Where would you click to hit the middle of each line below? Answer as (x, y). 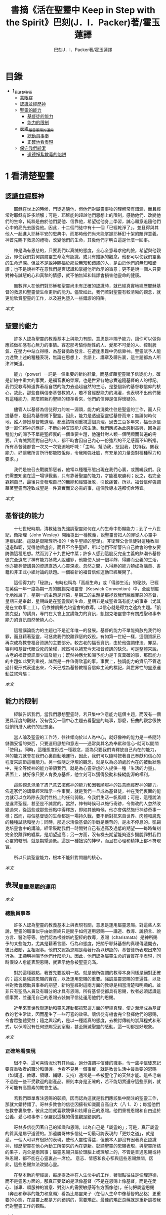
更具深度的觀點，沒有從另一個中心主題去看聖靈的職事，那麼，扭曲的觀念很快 (83, 720)
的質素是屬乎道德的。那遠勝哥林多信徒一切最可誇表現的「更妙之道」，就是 (80, 1134)
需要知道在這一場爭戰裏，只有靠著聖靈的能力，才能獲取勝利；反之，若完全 (85, 476)
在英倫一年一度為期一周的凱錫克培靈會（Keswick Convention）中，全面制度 (82, 588)
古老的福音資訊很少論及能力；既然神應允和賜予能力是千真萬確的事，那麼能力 (83, 655)
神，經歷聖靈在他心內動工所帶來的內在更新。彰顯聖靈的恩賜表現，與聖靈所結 (83, 1146)
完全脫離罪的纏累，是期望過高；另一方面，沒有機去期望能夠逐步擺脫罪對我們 (83, 834)
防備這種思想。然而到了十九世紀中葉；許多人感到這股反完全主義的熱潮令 (79, 553)
